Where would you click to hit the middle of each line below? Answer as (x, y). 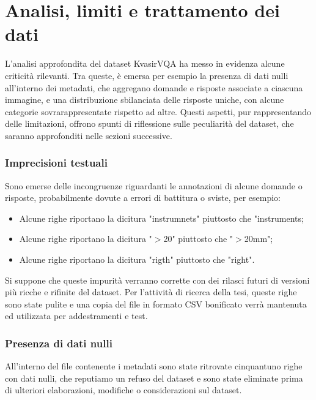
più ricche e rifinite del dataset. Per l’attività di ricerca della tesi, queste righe (151, 292)
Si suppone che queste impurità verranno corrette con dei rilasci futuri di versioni (157, 280)
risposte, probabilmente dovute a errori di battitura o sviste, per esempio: (143, 198)
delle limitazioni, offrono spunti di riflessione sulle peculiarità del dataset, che (149, 123)
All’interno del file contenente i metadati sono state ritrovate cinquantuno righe (154, 366)
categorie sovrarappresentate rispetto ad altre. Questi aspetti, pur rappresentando (158, 111)
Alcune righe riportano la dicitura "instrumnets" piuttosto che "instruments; (161, 218)
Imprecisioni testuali (56, 163)
